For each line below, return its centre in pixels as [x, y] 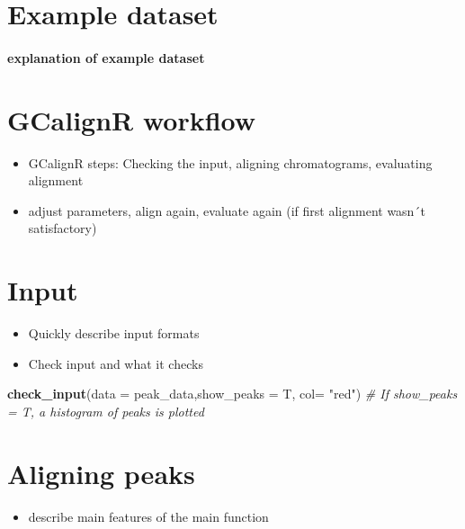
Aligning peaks [101, 473]
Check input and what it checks [116, 363]
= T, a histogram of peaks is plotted [106, 411]
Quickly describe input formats [114, 333]
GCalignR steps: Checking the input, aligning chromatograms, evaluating [230, 162]
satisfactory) [63, 228]
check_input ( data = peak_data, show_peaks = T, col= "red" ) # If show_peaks [232, 394]
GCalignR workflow [132, 119]
